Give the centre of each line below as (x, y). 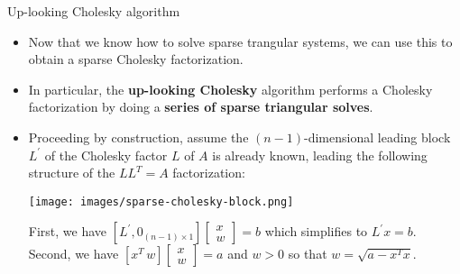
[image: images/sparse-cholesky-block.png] (161, 201)
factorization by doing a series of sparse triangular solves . (201, 107)
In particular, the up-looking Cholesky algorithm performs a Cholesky (230, 89)
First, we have (68, 231)
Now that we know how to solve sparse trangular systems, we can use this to (240, 41)
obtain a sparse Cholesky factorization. (136, 59)
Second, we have (74, 254)
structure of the (72, 173)
